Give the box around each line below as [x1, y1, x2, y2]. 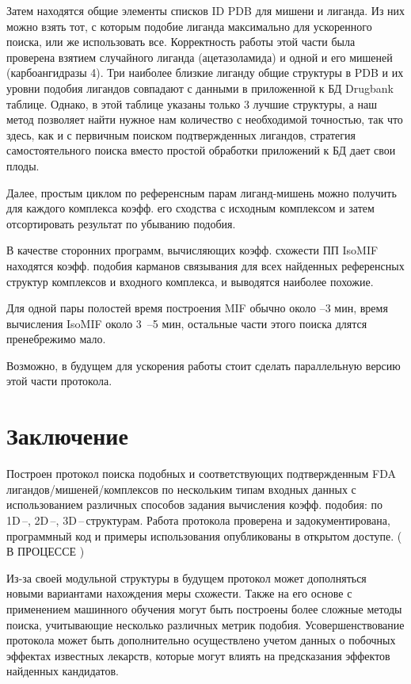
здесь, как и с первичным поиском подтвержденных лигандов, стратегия [6, 126, 356, 143]
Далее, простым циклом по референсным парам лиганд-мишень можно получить [6, 184, 397, 201]
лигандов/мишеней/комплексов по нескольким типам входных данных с [6, 480, 356, 497]
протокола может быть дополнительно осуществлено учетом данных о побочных [6, 632, 396, 648]
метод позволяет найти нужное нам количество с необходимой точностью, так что [6, 111, 403, 128]
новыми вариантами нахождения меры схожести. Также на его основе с [6, 585, 352, 602]
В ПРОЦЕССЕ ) [6, 543, 85, 560]
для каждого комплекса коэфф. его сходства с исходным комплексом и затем [6, 200, 375, 216]
